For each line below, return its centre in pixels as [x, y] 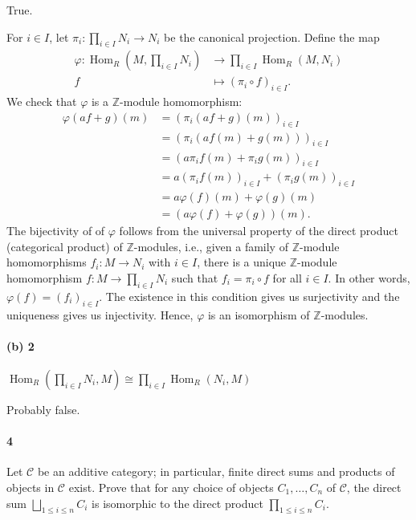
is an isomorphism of [259, 314]
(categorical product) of [65, 246]
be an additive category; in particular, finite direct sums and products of [216, 471]
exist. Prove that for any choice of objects [171, 487]
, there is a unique [242, 262]
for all [287, 278]
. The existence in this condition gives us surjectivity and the [249, 296]
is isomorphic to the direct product [177, 503]
